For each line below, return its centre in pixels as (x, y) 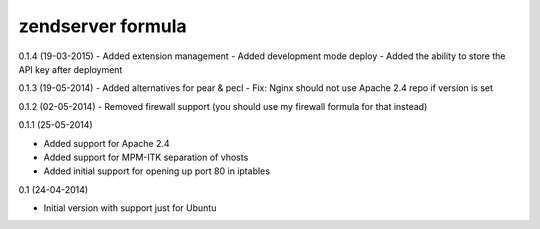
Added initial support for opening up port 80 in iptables (156, 171)
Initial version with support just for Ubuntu (130, 208)
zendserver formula (102, 26)
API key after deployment (70, 69)
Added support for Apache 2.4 (106, 143)
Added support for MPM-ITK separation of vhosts (146, 157)
